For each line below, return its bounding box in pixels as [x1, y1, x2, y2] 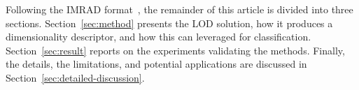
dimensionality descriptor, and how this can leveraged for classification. [6, 29, 311, 44]
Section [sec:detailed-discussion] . [6, 70, 145, 84]
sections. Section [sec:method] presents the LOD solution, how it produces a [6, 15, 333, 30]
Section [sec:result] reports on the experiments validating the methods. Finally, [6, 43, 345, 57]
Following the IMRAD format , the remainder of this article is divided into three [6, 2, 353, 16]
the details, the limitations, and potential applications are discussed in [6, 57, 307, 71]
